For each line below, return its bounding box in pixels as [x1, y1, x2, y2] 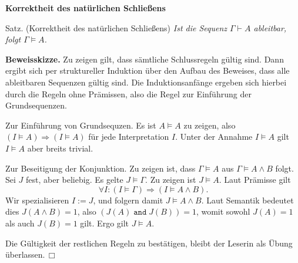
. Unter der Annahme [175, 130, 253, 143]
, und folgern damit [93, 193, 163, 206]
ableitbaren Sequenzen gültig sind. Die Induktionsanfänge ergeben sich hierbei [5, 75, 287, 88]
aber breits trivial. [27, 142, 93, 154]
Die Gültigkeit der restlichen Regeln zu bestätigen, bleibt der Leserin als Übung [5, 236, 293, 249]
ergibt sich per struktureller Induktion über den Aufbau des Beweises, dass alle [5, 64, 290, 77]
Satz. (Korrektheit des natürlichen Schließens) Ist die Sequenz [5, 21, 227, 34]
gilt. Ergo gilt [80, 216, 129, 229]
